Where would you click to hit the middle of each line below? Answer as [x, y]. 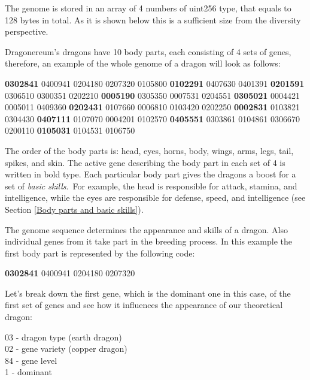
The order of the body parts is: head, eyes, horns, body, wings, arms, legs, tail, [149, 150]
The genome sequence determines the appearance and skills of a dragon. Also [146, 229]
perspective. [27, 31]
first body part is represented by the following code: [100, 253]
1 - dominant [28, 372]
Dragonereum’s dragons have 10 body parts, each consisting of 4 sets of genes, [148, 51]
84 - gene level [31, 360]
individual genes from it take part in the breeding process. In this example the [148, 241]
